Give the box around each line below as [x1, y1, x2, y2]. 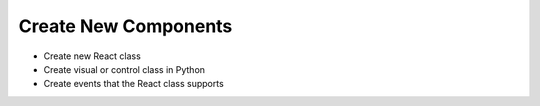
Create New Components [18, 15, 233, 37]
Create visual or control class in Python [43, 63, 205, 75]
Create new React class [43, 50, 142, 62]
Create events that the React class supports [43, 78, 224, 90]
